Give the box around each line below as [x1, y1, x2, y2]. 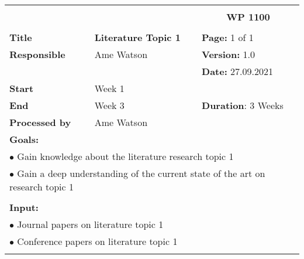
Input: [9, 200, 39, 214]
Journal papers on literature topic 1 [17, 217, 164, 231]
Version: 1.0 [202, 47, 255, 61]
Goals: [9, 132, 39, 146]
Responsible [9, 47, 65, 61]
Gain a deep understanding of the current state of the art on [17, 166, 265, 180]
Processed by [9, 115, 71, 129]
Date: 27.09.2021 [202, 64, 273, 78]
